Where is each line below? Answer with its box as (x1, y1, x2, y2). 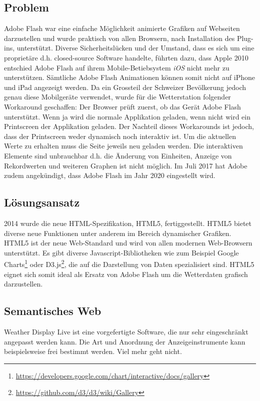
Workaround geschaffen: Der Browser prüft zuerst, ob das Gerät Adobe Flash (4, 101, 241, 111)
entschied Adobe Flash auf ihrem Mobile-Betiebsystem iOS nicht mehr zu (4, 62, 229, 72)
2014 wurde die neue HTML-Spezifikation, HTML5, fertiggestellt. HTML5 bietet (4, 217, 252, 228)
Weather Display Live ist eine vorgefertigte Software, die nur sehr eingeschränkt (4, 326, 248, 336)
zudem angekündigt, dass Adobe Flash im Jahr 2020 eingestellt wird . (4, 170, 215, 180)
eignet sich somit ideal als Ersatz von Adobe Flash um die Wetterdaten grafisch (4, 268, 248, 279)
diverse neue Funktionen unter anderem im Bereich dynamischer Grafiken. (4, 227, 231, 238)
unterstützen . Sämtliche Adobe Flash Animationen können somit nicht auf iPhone (4, 72, 255, 82)
